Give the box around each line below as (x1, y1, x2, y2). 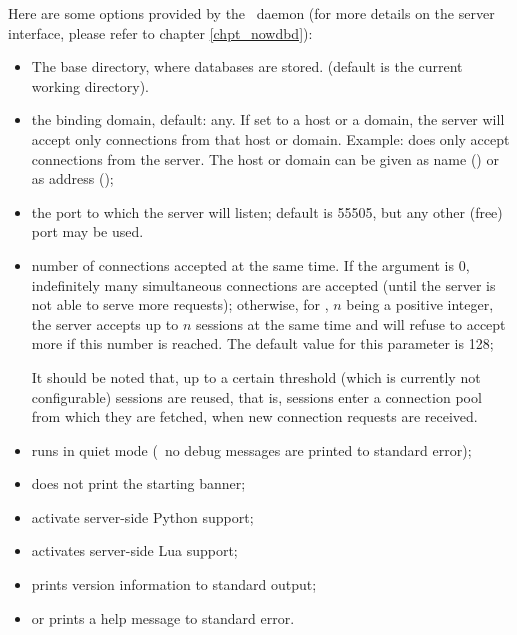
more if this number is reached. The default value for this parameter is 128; (31, 333, 494, 354)
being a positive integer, (346, 294, 494, 315)
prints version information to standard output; (31, 574, 317, 595)
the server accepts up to (31, 313, 179, 334)
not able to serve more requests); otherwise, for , (31, 294, 329, 315)
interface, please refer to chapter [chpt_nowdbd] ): (8, 22, 313, 43)
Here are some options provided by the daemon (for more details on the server (8, 3, 495, 23)
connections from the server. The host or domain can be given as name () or (31, 148, 499, 169)
